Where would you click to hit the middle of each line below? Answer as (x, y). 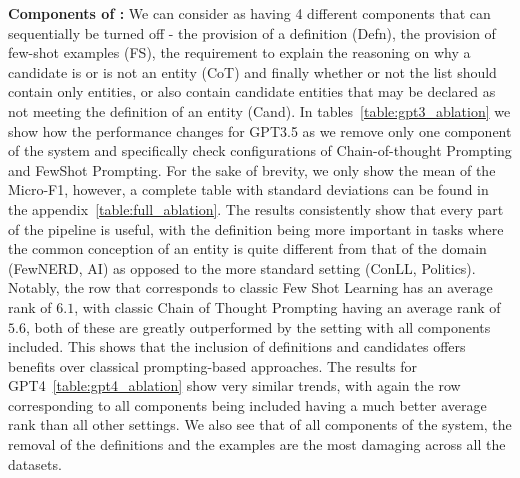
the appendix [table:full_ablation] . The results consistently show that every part (256, 208)
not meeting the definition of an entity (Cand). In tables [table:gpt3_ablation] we (259, 110)
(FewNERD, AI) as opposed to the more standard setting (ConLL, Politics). (242, 267)
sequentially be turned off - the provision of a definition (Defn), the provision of (252, 32)
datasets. (35, 463)
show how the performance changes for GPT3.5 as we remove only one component (260, 130)
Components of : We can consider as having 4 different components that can (249, 13)
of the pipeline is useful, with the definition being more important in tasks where (256, 228)
